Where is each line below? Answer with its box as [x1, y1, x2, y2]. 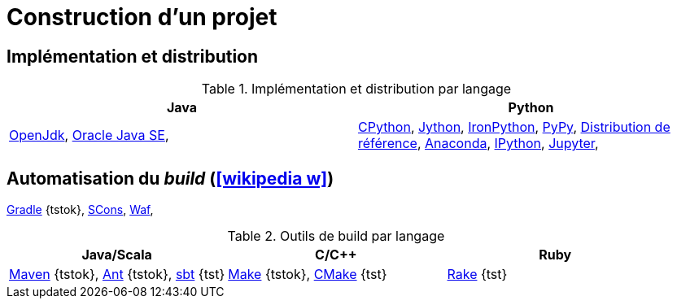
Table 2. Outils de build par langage [227, 228, 445, 245]
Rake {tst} [447, 266, 508, 283]
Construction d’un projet [7, 3, 277, 31]
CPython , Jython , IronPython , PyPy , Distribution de [358, 119, 670, 136]
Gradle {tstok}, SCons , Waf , [7, 203, 154, 217]
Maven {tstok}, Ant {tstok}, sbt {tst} [9, 266, 225, 283]
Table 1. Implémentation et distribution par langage [201, 81, 512, 98]
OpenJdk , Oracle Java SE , [9, 127, 169, 144]
